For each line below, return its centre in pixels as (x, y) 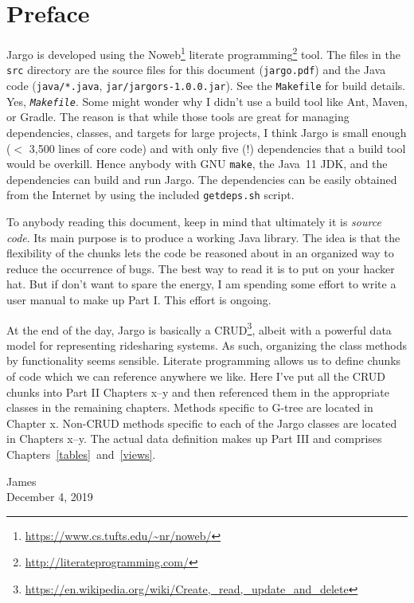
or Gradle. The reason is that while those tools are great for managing (178, 117)
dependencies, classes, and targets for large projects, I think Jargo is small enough (207, 132)
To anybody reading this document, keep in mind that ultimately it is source (194, 222)
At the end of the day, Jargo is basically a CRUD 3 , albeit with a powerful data (199, 328)
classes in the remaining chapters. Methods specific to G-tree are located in (190, 407)
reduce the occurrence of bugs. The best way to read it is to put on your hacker (201, 268)
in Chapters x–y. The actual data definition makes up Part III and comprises (194, 439)
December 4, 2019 (50, 497)
